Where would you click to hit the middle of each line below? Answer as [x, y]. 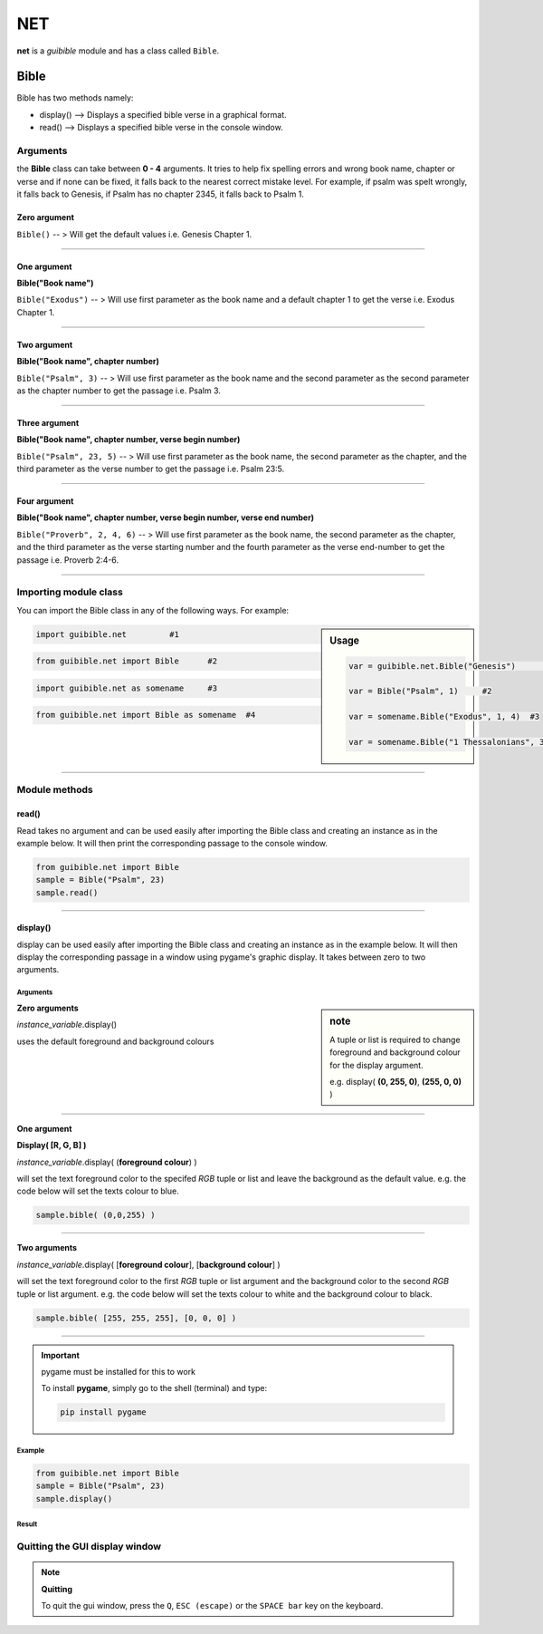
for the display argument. [377, 1065]
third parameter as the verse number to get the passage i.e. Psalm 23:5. [151, 469]
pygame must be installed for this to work [119, 1371]
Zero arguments [48, 1008]
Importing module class [70, 592]
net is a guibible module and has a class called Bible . [118, 51]
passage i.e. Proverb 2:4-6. [68, 560]
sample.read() [67, 892]
